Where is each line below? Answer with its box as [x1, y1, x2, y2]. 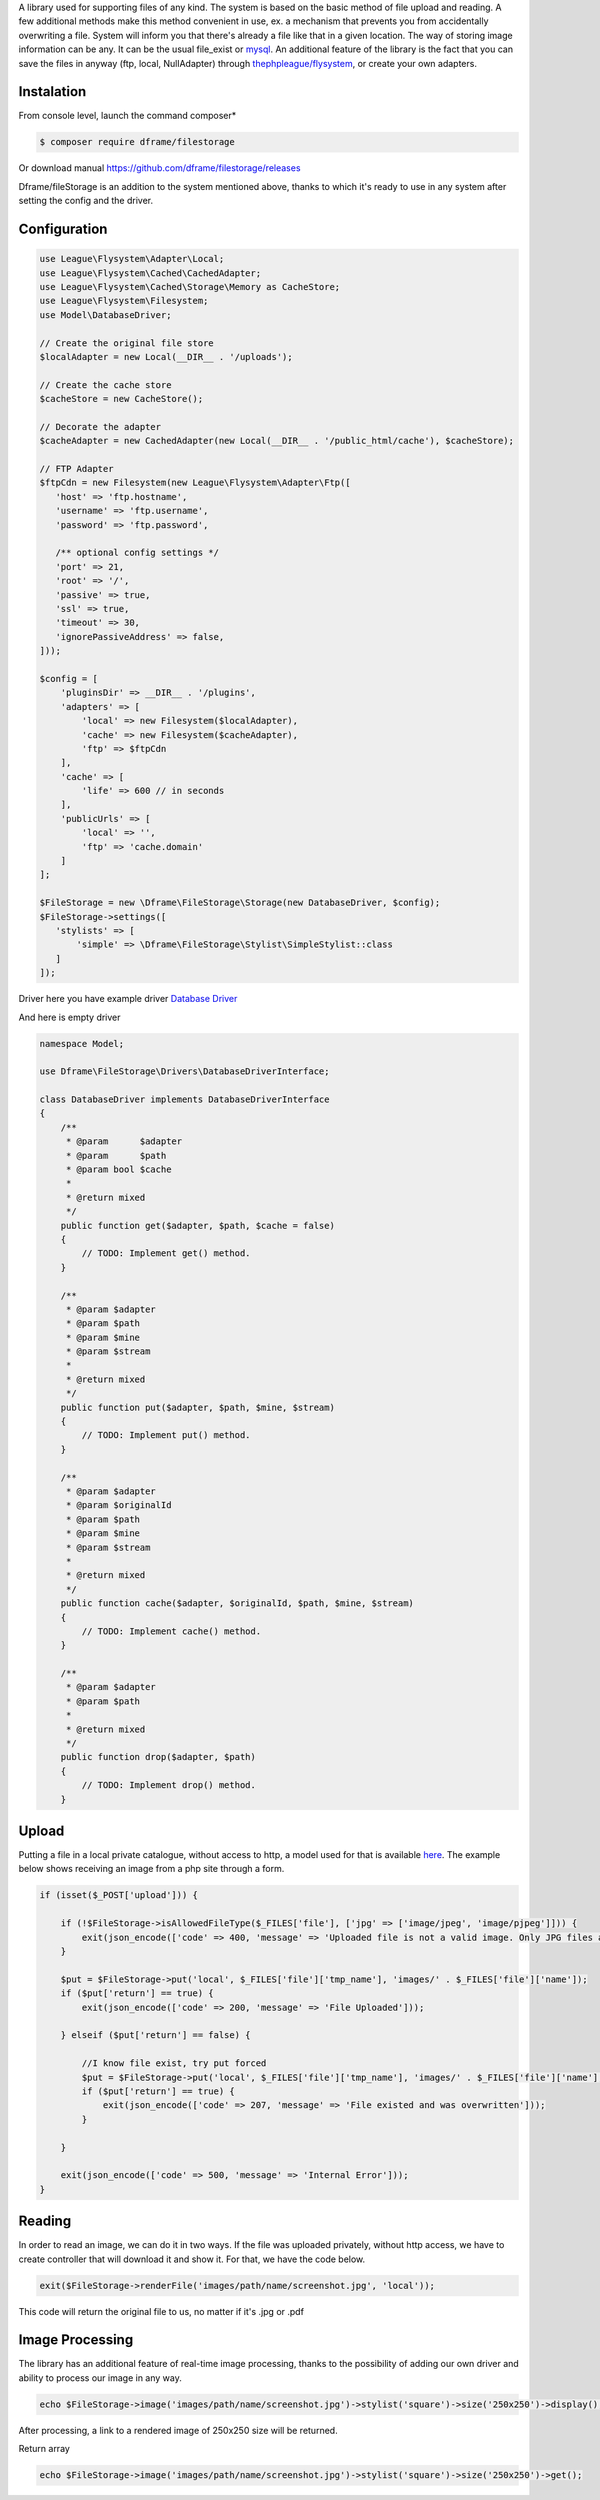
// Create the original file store [39, 337, 214, 349]
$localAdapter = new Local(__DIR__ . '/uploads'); [39, 351, 294, 362]
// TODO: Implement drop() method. [81, 1780, 257, 1791]
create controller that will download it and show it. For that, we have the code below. [18, 2253, 366, 2265]
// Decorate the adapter [39, 421, 162, 432]
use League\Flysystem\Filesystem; [39, 295, 209, 307]
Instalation [18, 83, 87, 100]
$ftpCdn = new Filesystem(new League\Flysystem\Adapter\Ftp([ [39, 477, 351, 489]
